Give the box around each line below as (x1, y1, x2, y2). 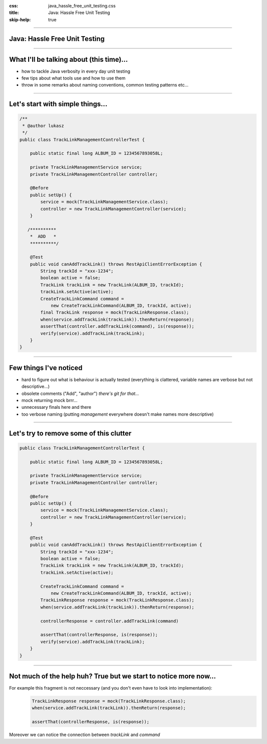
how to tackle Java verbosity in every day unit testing (21, 68, 131, 74)
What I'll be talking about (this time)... (9, 55, 128, 64)
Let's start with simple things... (9, 100, 108, 108)
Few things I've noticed (9, 363, 83, 372)
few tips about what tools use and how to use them (21, 75, 126, 81)
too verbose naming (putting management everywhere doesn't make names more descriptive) (21, 411, 214, 417)
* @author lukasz (22, 123, 64, 129)
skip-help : (9, 16, 31, 22)
